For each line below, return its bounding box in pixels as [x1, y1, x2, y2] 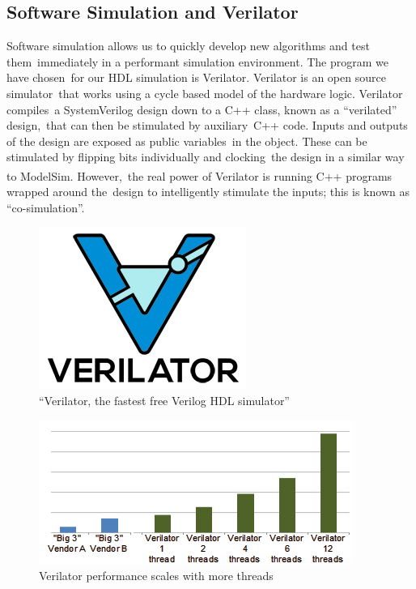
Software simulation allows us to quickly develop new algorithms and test [6, 37, 370, 54]
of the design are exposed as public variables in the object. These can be [6, 132, 367, 149]
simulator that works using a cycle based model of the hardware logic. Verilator [6, 84, 403, 101]
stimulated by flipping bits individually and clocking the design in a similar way [6, 148, 405, 165]
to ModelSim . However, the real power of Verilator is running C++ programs [6, 167, 393, 184]
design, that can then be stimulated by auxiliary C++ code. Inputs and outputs [6, 117, 408, 134]
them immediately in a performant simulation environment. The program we [6, 53, 388, 70]
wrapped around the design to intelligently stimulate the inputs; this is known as [6, 183, 410, 200]
